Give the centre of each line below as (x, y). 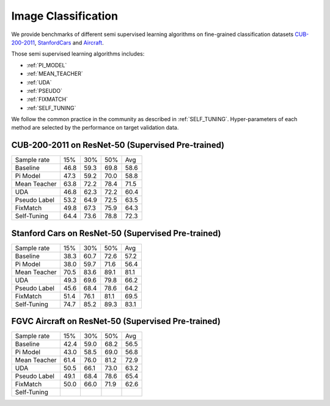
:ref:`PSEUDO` (45, 90)
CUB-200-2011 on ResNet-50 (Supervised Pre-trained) (118, 145)
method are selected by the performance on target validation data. (95, 128)
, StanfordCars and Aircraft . (69, 42)
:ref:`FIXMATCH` (47, 99)
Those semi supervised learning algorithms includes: (78, 54)
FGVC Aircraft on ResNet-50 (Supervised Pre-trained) (116, 321)
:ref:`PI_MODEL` (47, 65)
